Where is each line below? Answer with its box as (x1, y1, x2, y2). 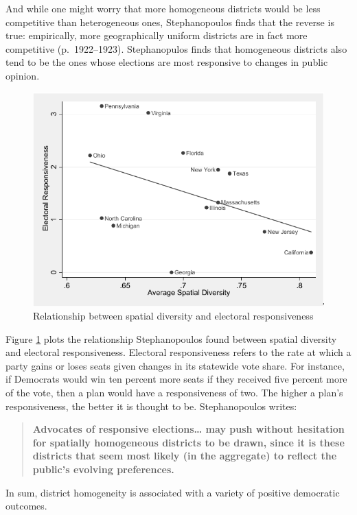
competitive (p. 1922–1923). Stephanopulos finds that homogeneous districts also (5, 41, 347, 56)
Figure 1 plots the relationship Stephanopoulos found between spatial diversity (5, 331, 337, 346)
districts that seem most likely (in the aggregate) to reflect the (32, 448, 337, 463)
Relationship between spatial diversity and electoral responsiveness (33, 309, 314, 323)
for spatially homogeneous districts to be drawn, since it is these (32, 435, 345, 449)
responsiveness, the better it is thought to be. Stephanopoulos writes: (5, 398, 297, 413)
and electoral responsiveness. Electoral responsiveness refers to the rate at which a (5, 345, 352, 359)
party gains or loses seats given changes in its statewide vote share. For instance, (5, 358, 345, 372)
